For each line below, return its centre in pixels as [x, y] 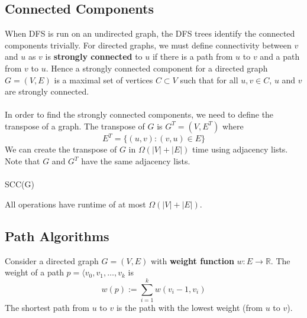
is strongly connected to [94, 56]
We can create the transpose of [61, 149]
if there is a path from [193, 56]
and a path [280, 56]
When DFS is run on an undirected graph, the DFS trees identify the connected [150, 33]
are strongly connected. [47, 91]
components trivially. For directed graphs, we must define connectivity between [148, 45]
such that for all [209, 79]
